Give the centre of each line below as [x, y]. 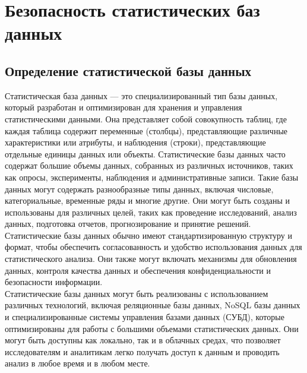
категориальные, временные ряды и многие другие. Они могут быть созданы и [148, 200]
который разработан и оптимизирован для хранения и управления [124, 107]
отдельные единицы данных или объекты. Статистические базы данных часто [145, 154]
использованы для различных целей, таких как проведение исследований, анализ [151, 212]
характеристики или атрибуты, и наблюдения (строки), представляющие [135, 142]
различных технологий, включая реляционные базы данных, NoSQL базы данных [153, 305]
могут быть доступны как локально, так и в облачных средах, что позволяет [143, 340]
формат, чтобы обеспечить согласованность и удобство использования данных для [153, 247]
